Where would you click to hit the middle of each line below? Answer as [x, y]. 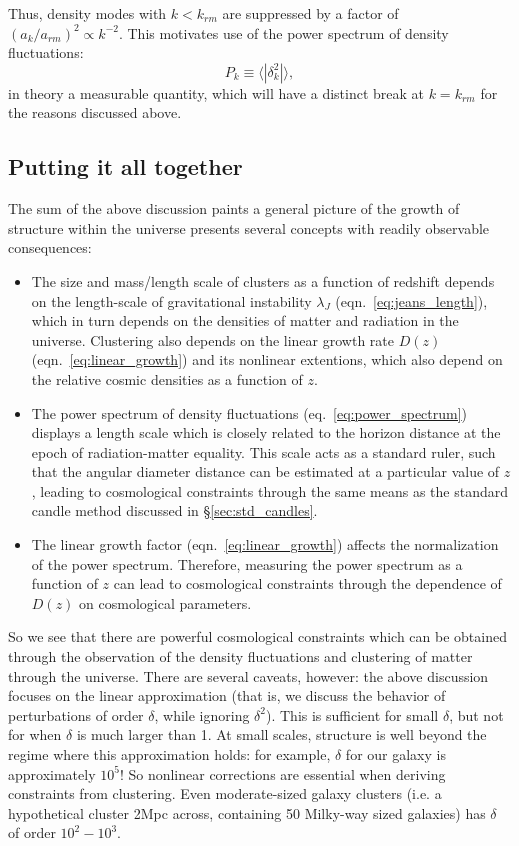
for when [35, 734]
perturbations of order [76, 714]
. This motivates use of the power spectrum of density [283, 32]
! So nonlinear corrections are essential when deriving [282, 773]
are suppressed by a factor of [310, 13]
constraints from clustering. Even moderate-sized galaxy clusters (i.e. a [225, 793]
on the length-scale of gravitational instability [171, 300]
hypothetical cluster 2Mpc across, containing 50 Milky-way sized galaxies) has [247, 812]
